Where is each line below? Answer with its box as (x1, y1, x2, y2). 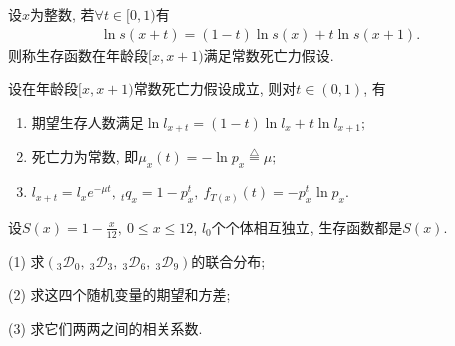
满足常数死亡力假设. (203, 44, 334, 65)
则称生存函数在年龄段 (8, 44, 148, 65)
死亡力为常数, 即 (31, 146, 139, 167)
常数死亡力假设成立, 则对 (133, 78, 297, 99)
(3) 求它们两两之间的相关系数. (8, 317, 203, 338)
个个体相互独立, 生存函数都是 (211, 216, 403, 237)
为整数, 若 (30, 4, 95, 24)
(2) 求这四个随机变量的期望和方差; (8, 284, 231, 305)
